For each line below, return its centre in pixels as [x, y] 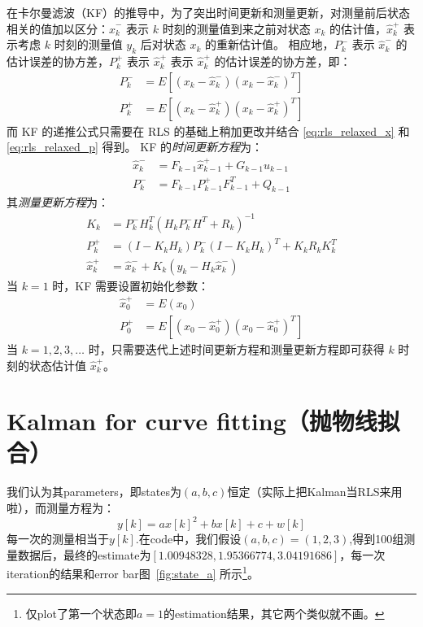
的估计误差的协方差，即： [283, 61]
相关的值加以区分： [58, 28]
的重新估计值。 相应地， [269, 44]
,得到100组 [377, 539]
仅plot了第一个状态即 [81, 613]
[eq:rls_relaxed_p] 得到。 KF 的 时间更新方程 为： [135, 147]
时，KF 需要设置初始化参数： [131, 285]
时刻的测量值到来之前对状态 [236, 28]
